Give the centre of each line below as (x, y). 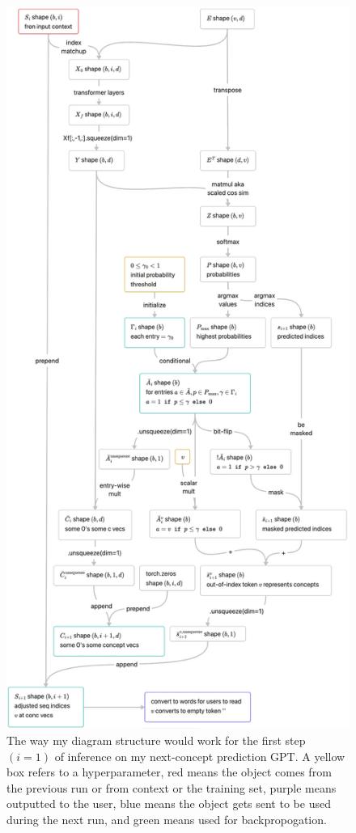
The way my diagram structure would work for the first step (156, 740)
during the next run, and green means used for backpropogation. (167, 819)
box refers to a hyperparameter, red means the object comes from (169, 772)
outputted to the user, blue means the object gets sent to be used (169, 803)
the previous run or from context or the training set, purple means (172, 787)
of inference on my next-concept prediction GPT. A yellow (200, 756)
